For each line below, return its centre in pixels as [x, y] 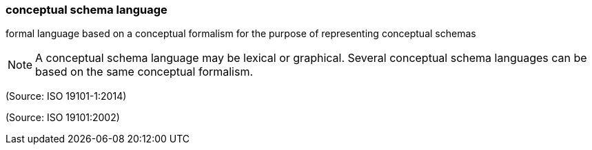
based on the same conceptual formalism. [144, 72]
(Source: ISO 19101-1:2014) [66, 96]
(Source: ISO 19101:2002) [63, 118]
